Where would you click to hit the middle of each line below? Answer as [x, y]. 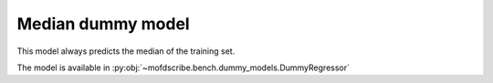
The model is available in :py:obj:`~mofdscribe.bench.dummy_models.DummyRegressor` [184, 67]
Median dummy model [104, 24]
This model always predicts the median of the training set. [126, 51]
